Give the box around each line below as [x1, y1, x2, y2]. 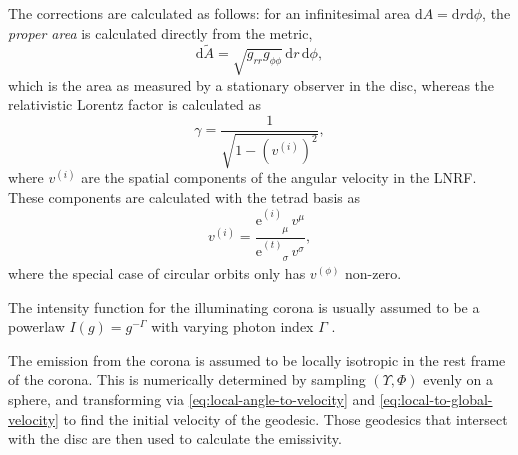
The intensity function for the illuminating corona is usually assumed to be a [8, 296, 480, 317]
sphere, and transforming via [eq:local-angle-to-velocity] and [8, 388, 376, 409]
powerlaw [8, 316, 65, 337]
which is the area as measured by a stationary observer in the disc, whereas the [8, 74, 495, 95]
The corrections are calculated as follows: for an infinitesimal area [8, 3, 411, 23]
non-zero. [345, 262, 402, 283]
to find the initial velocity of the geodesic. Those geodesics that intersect [63, 408, 508, 429]
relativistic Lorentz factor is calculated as [8, 94, 261, 115]
